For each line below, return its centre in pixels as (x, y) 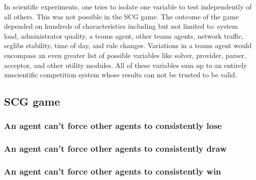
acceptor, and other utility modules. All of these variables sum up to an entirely (126, 65)
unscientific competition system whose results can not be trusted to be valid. (121, 75)
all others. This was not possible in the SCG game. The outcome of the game (121, 16)
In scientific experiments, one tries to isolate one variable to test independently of (128, 6)
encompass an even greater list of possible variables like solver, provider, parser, (125, 55)
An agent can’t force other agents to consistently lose (113, 126)
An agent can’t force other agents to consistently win (113, 171)
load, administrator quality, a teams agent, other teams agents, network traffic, (124, 35)
